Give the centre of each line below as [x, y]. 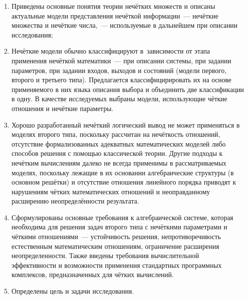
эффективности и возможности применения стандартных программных [116, 265]
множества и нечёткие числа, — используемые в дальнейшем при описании [124, 25]
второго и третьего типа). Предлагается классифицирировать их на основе [121, 80]
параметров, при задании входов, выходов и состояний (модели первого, [119, 70]
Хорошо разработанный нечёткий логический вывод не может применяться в [125, 124]
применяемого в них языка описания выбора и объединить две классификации [128, 89]
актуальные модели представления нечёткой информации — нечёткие [115, 15]
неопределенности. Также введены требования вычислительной [105, 255]
